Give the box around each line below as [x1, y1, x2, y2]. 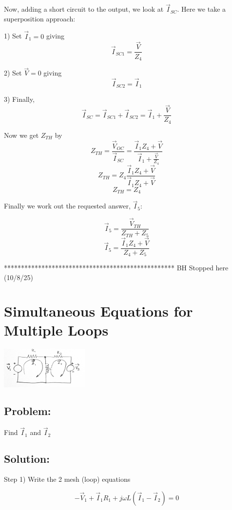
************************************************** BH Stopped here [4, 263, 229, 273]
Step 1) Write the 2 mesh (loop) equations [4, 473, 131, 484]
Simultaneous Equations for [4, 301, 193, 321]
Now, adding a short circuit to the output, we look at [4, 4, 164, 14]
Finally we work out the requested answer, [4, 201, 131, 211]
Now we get [4, 130, 39, 140]
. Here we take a [177, 4, 226, 14]
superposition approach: [4, 13, 76, 23]
